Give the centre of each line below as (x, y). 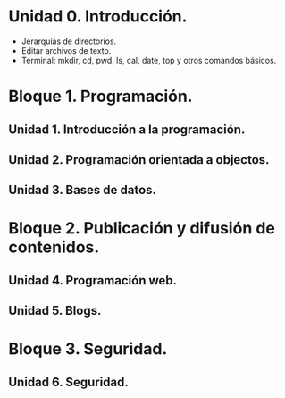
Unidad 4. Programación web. (93, 280)
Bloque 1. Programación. (101, 97)
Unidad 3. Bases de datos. (83, 190)
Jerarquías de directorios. (69, 41)
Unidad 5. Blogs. (55, 311)
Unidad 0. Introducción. (98, 17)
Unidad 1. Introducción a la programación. (127, 129)
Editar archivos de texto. (66, 50)
